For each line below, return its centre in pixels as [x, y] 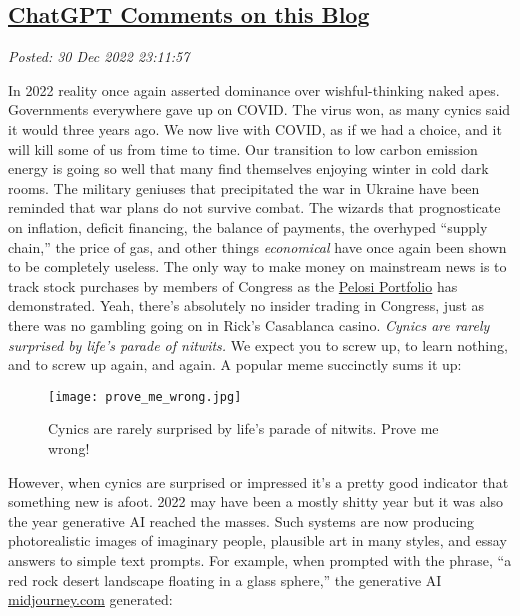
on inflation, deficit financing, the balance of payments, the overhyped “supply [248, 226]
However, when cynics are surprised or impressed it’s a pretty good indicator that [258, 481]
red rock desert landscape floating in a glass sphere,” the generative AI [225, 579]
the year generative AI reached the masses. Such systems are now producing [241, 520]
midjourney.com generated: [90, 599]
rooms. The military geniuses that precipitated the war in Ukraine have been [244, 187]
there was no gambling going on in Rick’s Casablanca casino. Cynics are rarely [249, 324]
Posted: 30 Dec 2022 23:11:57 [99, 56]
